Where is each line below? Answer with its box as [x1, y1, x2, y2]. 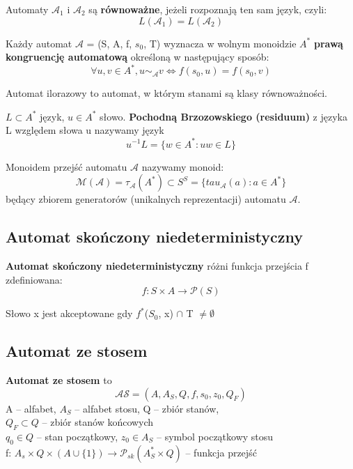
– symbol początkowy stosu [157, 429, 274, 443]
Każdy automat [6, 36, 72, 50]
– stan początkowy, [36, 429, 118, 443]
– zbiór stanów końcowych [42, 415, 154, 429]
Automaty [6, 2, 49, 16]
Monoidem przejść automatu [6, 159, 127, 174]
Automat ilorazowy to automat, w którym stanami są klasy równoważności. [6, 86, 327, 100]
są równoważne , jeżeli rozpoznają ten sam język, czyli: [88, 2, 327, 16]
